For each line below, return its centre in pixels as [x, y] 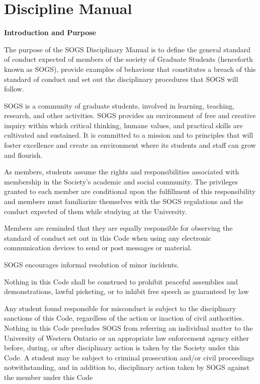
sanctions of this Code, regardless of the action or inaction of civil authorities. [124, 318]
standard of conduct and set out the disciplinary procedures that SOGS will [121, 79]
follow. [14, 89]
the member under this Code [49, 377]
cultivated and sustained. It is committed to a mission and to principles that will [129, 135]
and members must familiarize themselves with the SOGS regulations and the [124, 201]
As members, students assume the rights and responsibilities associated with [122, 172]
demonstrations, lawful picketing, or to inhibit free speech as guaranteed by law [126, 291]
